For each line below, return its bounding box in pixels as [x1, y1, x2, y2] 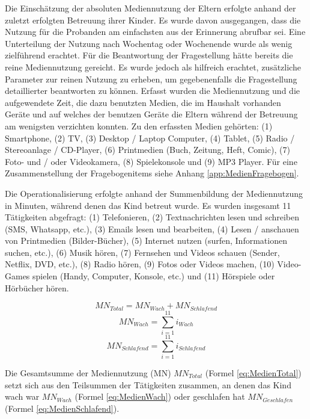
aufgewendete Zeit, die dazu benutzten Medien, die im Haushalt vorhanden [5, 96, 281, 108]
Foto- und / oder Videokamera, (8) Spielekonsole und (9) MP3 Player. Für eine [5, 155, 297, 167]
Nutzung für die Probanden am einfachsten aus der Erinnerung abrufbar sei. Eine [5, 25, 306, 38]
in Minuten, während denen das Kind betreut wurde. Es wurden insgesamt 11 [5, 199, 291, 211]
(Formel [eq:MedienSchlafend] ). [5, 402, 120, 414]
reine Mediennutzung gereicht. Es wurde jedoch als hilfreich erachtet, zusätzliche [5, 60, 301, 73]
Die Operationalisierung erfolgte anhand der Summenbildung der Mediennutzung [5, 187, 303, 199]
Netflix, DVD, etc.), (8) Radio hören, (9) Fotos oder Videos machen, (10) [5, 258, 275, 270]
